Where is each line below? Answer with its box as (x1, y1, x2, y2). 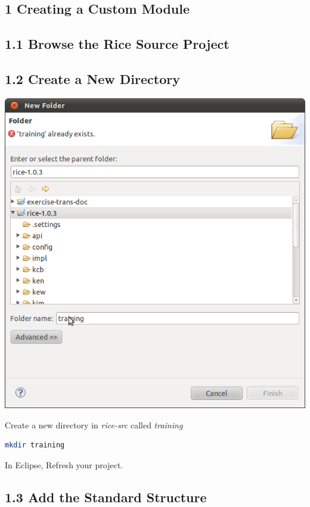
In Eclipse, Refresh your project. (5, 458, 123, 471)
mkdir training (5, 441, 65, 450)
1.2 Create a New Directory (5, 69, 180, 88)
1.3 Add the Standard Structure (5, 487, 207, 506)
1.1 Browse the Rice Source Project (5, 35, 230, 53)
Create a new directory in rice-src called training (5, 418, 183, 431)
